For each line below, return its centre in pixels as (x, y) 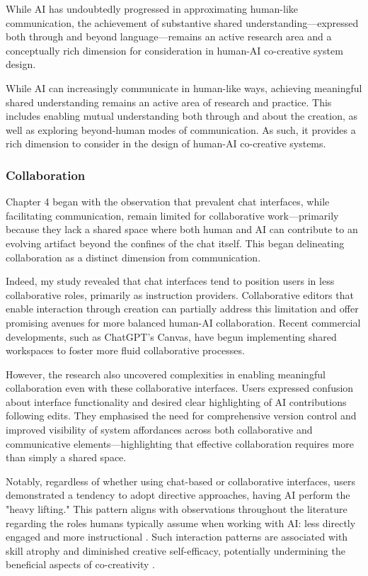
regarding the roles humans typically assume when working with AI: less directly (181, 523)
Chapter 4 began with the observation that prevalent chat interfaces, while (168, 202)
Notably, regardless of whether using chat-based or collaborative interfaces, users (180, 481)
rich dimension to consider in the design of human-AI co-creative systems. (166, 143)
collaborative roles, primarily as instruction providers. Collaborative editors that (180, 294)
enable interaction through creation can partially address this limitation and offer (182, 309)
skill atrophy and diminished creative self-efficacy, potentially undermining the (176, 550)
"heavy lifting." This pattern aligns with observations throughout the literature (177, 509)
